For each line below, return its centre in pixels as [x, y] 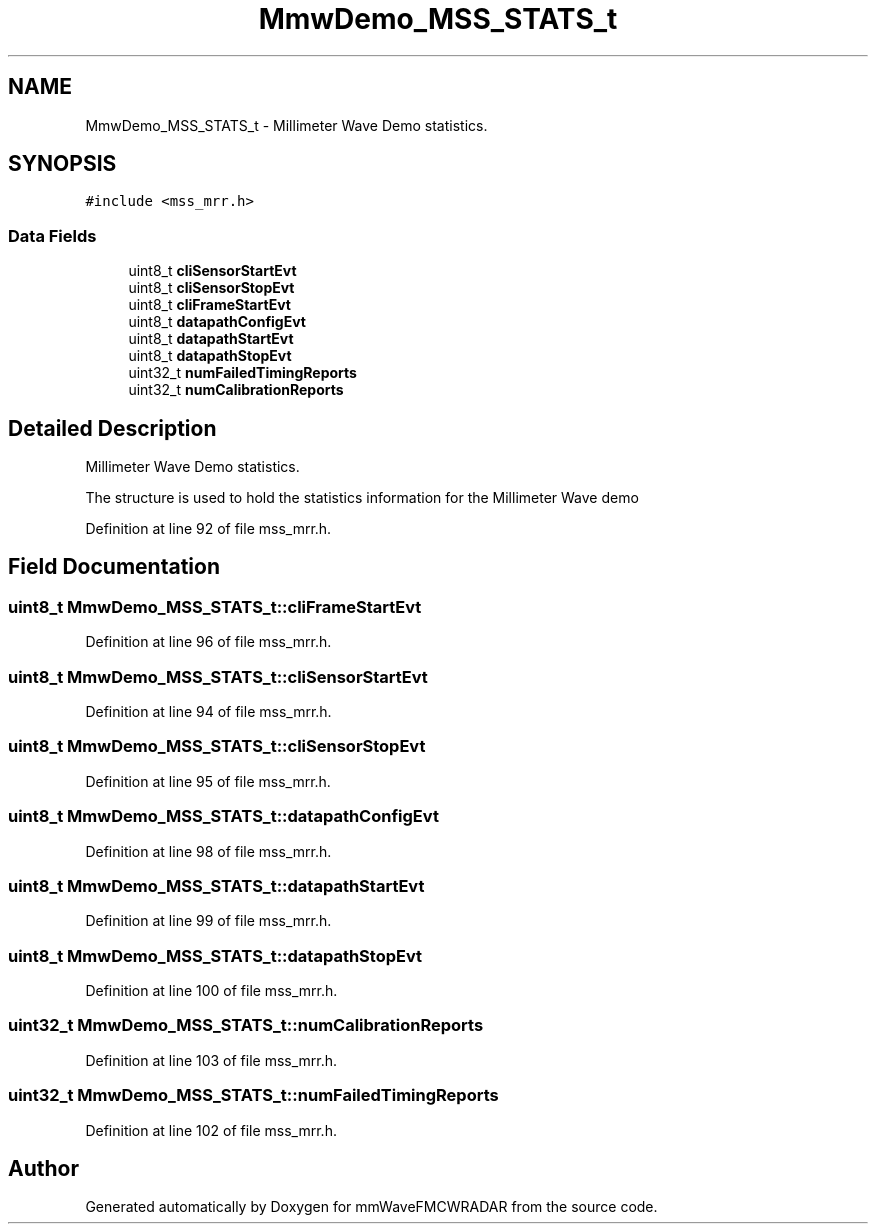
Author [43, 1168]
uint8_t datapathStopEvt [210, 356]
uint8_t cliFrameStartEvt [209, 305]
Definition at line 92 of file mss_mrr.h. [208, 529]
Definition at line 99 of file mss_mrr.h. [208, 921]
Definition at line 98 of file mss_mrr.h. [208, 851]
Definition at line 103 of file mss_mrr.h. [211, 1060]
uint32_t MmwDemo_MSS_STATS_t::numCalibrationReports [246, 1025]
